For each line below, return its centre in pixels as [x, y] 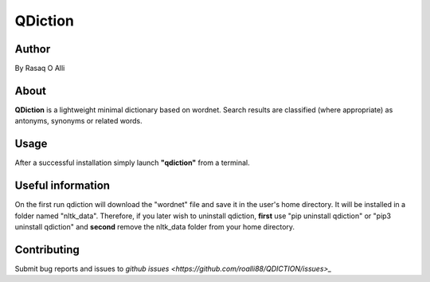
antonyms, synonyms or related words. [78, 121]
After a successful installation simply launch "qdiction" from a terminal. [132, 163]
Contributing [47, 250]
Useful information [63, 186]
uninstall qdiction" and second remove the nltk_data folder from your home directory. [154, 226]
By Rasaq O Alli [40, 69]
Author [33, 49]
